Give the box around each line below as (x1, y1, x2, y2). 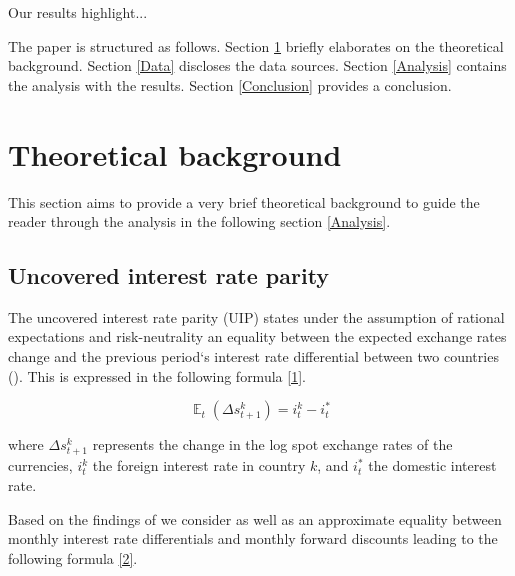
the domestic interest (368, 455, 497, 476)
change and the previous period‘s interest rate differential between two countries (8, 346, 499, 367)
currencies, (8, 455, 73, 476)
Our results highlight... (8, 2, 148, 22)
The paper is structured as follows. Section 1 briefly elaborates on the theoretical (8, 35, 504, 56)
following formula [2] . (8, 547, 138, 568)
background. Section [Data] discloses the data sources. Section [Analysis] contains (8, 55, 507, 76)
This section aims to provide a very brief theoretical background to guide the (8, 191, 480, 212)
